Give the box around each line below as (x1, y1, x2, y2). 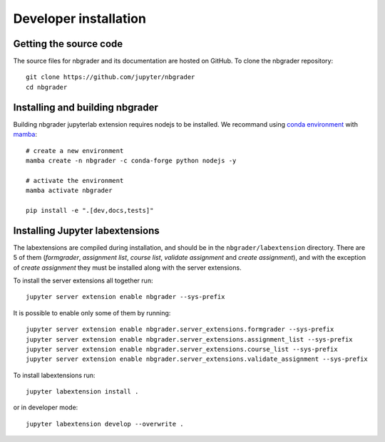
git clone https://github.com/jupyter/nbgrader (26, 73, 195, 81)
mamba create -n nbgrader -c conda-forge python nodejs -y (26, 157, 237, 164)
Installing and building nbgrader (13, 101, 158, 113)
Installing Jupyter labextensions (13, 224, 160, 236)
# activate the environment (26, 177, 124, 184)
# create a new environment (26, 147, 124, 154)
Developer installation (13, 11, 146, 26)
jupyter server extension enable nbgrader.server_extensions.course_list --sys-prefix (26, 345, 338, 353)
